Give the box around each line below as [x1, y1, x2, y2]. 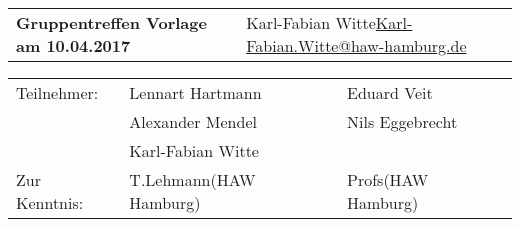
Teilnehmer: [16, 81, 99, 104]
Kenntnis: [16, 191, 84, 214]
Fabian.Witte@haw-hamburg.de [246, 34, 467, 57]
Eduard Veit [347, 81, 433, 104]
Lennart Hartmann [129, 81, 262, 104]
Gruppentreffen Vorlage [16, 11, 207, 34]
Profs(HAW [347, 168, 429, 191]
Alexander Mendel [129, 110, 257, 133]
